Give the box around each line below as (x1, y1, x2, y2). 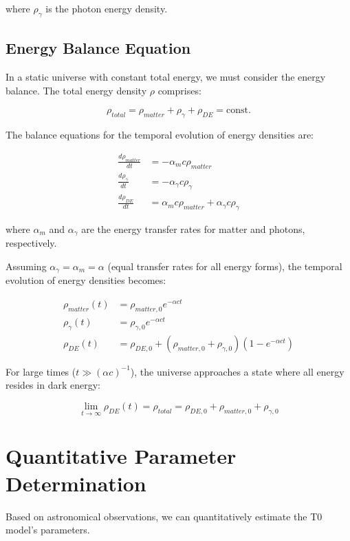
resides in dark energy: (6, 378, 100, 392)
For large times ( (6, 364, 76, 378)
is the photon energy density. (45, 1, 168, 15)
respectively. (6, 236, 57, 250)
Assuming (6, 258, 47, 273)
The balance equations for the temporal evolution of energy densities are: (6, 127, 314, 141)
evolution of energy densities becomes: (6, 273, 166, 287)
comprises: (157, 83, 201, 97)
